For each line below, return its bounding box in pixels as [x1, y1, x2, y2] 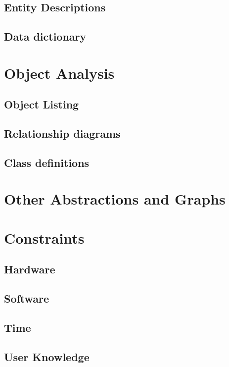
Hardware [4, 262, 55, 277]
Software [4, 291, 49, 306]
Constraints [4, 227, 85, 248]
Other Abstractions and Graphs [4, 189, 226, 209]
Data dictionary [4, 29, 87, 44]
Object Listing [4, 97, 79, 112]
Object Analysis [4, 62, 115, 83]
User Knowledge [4, 349, 90, 364]
